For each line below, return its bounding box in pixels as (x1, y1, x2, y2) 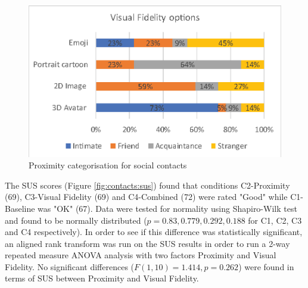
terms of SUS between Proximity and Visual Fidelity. (5, 272, 199, 284)
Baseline (5, 202, 35, 214)
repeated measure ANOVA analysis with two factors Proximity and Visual (5, 249, 276, 261)
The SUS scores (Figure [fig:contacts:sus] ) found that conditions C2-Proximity (5, 179, 290, 191)
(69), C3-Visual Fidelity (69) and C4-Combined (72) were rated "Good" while (5, 190, 288, 203)
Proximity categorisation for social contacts (29, 159, 187, 171)
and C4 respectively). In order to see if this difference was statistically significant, (5, 226, 303, 238)
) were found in (238, 260, 294, 273)
